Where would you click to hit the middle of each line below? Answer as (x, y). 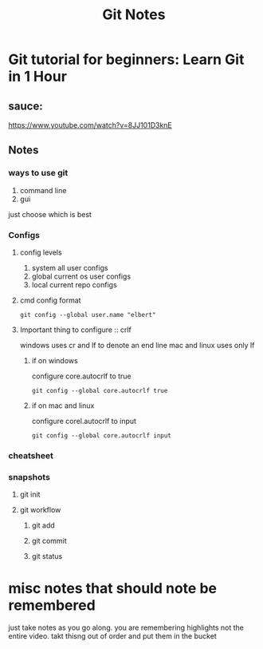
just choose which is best (50, 214)
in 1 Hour (38, 77)
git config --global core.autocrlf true (100, 390)
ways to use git (38, 173)
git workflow (40, 510)
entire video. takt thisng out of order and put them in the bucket (112, 636)
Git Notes (134, 15)
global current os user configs (81, 276)
